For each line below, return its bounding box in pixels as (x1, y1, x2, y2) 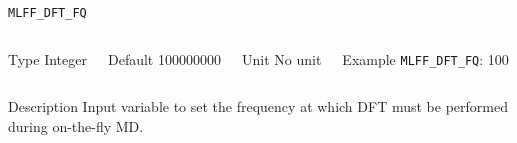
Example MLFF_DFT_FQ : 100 (342, 48, 509, 69)
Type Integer (8, 48, 87, 69)
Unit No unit (241, 48, 322, 69)
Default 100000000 (107, 48, 221, 69)
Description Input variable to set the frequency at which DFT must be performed (8, 96, 508, 117)
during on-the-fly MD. (8, 115, 144, 136)
